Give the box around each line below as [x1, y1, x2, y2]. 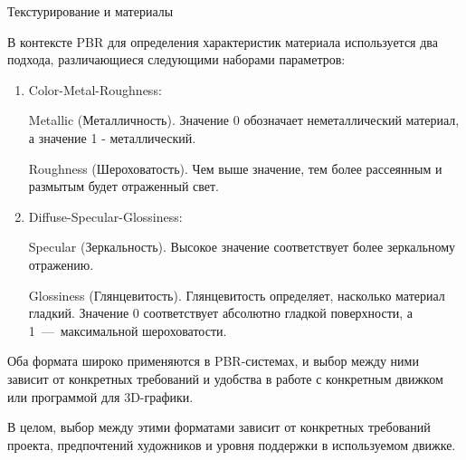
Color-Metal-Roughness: [28, 80, 162, 99]
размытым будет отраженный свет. [28, 177, 220, 196]
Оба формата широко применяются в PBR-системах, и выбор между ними [7, 351, 419, 370]
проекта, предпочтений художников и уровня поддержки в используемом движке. [7, 435, 456, 454]
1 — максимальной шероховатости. [28, 321, 227, 340]
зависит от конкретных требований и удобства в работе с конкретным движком [7, 369, 443, 388]
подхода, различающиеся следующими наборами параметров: [7, 50, 346, 69]
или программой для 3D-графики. [7, 387, 194, 406]
